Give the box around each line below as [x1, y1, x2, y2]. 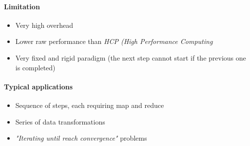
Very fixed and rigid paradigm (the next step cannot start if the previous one [15, 52, 246, 63]
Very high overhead [15, 20, 74, 30]
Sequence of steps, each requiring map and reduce [15, 100, 164, 110]
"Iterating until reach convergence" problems [15, 133, 147, 143]
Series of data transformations [15, 116, 105, 126]
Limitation [4, 1, 40, 11]
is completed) [15, 62, 56, 72]
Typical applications [4, 81, 73, 91]
